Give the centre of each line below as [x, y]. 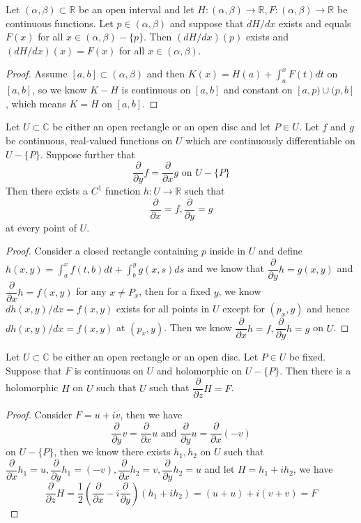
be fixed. [308, 357]
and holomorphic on [199, 370]
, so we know [60, 90]
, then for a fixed [175, 291]
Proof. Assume [37, 74]
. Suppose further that [87, 154]
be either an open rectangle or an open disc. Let [155, 357]
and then [166, 74]
